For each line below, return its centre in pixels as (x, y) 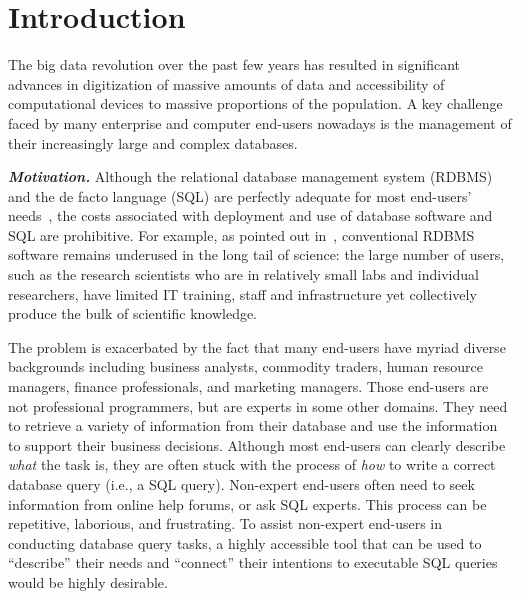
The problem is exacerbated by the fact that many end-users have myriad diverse (257, 346)
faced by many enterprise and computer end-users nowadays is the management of (260, 122)
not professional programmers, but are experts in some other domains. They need (258, 405)
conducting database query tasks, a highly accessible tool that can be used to (245, 542)
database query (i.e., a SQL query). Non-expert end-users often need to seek (241, 484)
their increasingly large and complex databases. (153, 142)
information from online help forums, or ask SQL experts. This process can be (247, 503)
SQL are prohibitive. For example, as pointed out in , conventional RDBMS (241, 234)
